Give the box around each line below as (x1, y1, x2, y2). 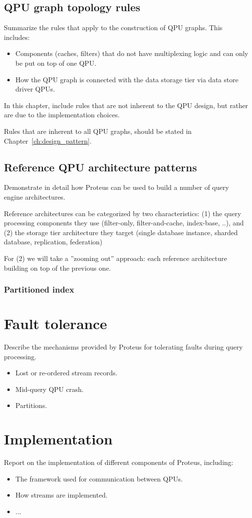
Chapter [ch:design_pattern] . (4, 135, 92, 146)
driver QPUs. (15, 84, 55, 94)
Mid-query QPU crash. (15, 384, 84, 394)
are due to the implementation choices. (4, 110, 120, 120)
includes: (4, 32, 30, 42)
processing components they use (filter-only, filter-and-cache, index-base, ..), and (4, 218, 244, 228)
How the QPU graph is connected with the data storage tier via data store (15, 74, 238, 84)
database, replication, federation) (4, 237, 103, 247)
